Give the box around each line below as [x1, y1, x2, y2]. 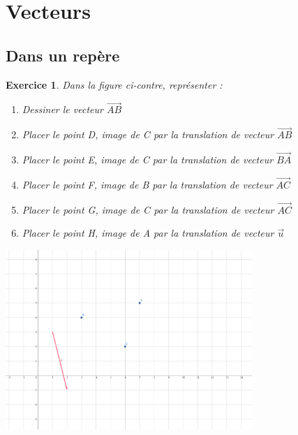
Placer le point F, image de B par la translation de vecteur [22, 177, 273, 191]
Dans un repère [6, 44, 120, 66]
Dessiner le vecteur [22, 102, 103, 117]
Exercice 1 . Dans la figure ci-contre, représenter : [6, 77, 223, 91]
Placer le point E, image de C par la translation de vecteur [22, 152, 274, 167]
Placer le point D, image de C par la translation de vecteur [22, 127, 274, 142]
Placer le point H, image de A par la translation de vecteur [22, 226, 274, 240]
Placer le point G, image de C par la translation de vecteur [22, 202, 274, 216]
